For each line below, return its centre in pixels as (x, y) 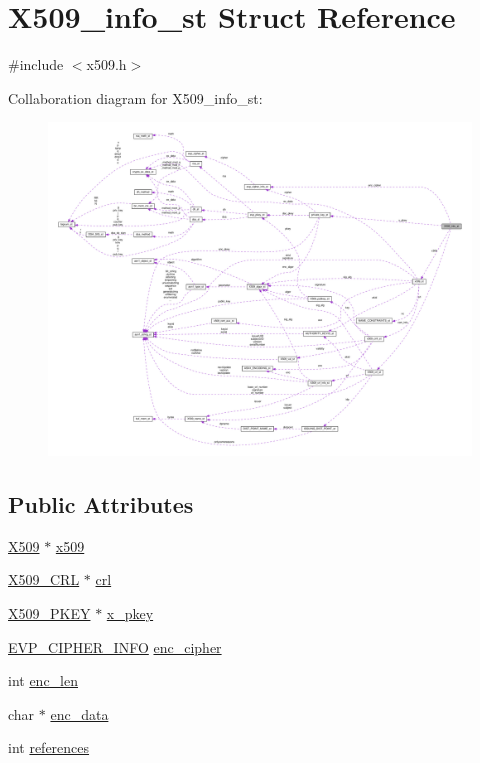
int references (49, 747)
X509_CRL (44, 579)
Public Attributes (101, 504)
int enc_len (43, 680)
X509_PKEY (49, 613)
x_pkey (130, 613)
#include (36, 64)
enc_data (79, 713)
